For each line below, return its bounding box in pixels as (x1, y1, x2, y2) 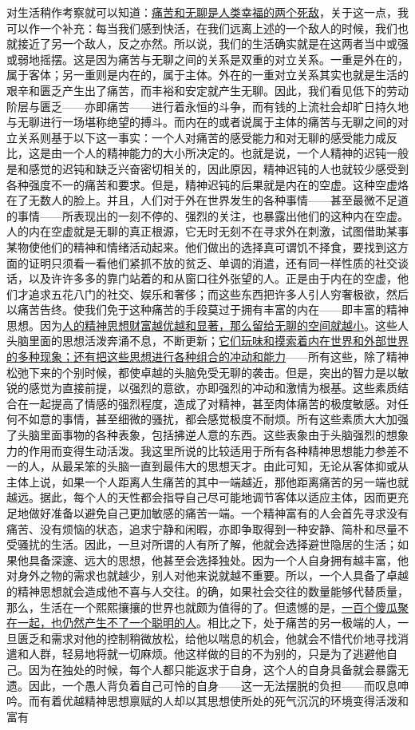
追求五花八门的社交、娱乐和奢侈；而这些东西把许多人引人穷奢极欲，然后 (28, 285, 409, 302)
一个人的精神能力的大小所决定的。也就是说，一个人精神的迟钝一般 (61, 145, 409, 161)
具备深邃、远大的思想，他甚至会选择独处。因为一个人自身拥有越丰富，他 (28, 551, 409, 568)
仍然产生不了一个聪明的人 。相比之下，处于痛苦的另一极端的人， (61, 614, 397, 631)
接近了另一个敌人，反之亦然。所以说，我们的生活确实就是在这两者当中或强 (17, 35, 409, 52)
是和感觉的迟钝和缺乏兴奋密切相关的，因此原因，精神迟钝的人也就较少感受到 (6, 160, 409, 177)
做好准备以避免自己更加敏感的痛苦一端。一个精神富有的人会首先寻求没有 (28, 505, 409, 521)
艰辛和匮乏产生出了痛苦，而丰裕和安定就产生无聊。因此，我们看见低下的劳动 (6, 81, 409, 98)
